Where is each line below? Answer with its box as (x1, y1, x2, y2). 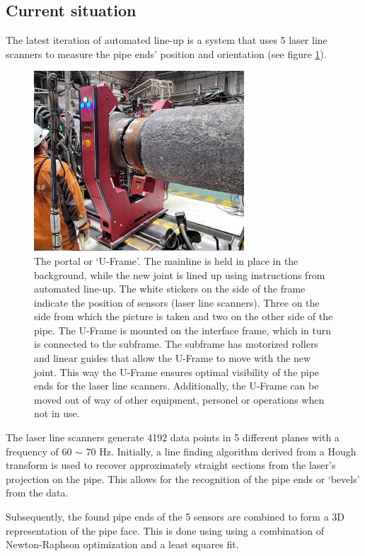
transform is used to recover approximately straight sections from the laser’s (6, 458, 336, 472)
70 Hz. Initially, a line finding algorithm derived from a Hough (86, 443, 357, 458)
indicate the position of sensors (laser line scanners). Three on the (34, 295, 320, 310)
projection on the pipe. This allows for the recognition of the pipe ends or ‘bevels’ (6, 471, 360, 486)
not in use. (34, 406, 80, 421)
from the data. (6, 485, 69, 500)
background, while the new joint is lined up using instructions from (34, 267, 325, 282)
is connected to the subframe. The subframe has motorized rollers (34, 336, 318, 351)
